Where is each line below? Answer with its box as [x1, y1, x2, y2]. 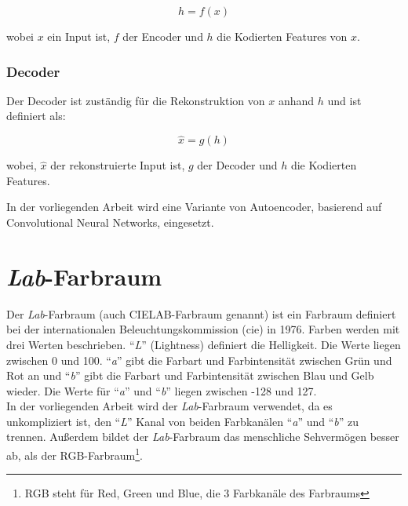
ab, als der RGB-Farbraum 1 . [6, 445, 143, 463]
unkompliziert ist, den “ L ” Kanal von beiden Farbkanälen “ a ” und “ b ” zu [6, 413, 359, 429]
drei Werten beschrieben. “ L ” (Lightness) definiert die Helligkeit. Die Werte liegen [6, 336, 401, 352]
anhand [278, 92, 315, 108]
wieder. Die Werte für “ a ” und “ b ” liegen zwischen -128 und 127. [6, 382, 317, 399]
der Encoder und [122, 28, 203, 44]
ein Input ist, [47, 28, 111, 44]
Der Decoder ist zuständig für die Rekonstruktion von [6, 92, 265, 108]
